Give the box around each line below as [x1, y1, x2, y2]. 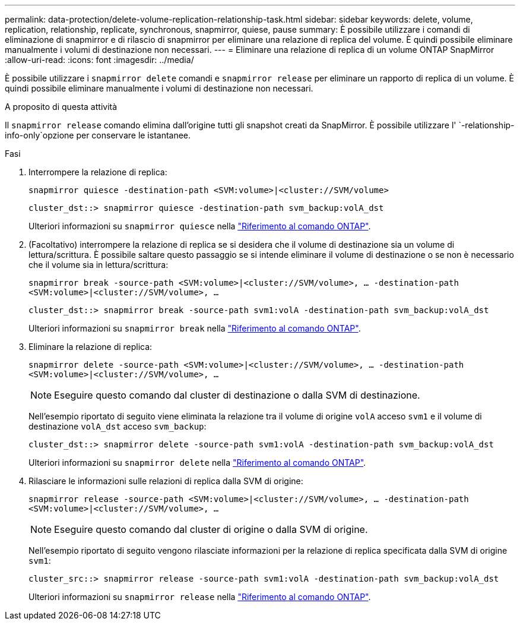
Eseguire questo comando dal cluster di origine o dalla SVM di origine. [54, 523, 368, 535]
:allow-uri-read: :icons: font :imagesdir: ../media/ [5, 55, 194, 65]
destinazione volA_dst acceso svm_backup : [28, 421, 207, 431]
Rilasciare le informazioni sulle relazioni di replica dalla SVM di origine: [28, 476, 303, 486]
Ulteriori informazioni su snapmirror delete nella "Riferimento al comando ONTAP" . [28, 457, 366, 468]
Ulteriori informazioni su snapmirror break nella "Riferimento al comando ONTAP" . [28, 323, 361, 333]
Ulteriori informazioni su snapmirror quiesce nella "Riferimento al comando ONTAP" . [28, 221, 371, 231]
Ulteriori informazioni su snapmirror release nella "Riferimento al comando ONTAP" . [28, 592, 371, 602]
